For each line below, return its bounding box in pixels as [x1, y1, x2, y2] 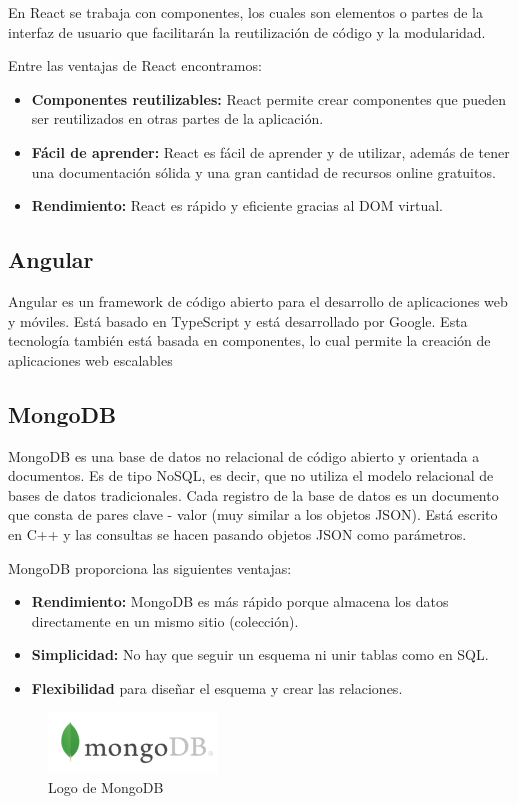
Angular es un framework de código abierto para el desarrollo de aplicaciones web [8, 290, 508, 311]
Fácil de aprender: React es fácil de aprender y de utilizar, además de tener [31, 141, 510, 162]
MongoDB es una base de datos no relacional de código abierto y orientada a [8, 445, 480, 466]
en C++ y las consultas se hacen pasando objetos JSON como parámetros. [8, 523, 467, 544]
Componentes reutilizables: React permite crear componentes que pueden [31, 88, 506, 109]
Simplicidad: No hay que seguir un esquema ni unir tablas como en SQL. [31, 644, 489, 665]
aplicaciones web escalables [8, 349, 173, 370]
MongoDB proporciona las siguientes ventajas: [8, 557, 292, 578]
